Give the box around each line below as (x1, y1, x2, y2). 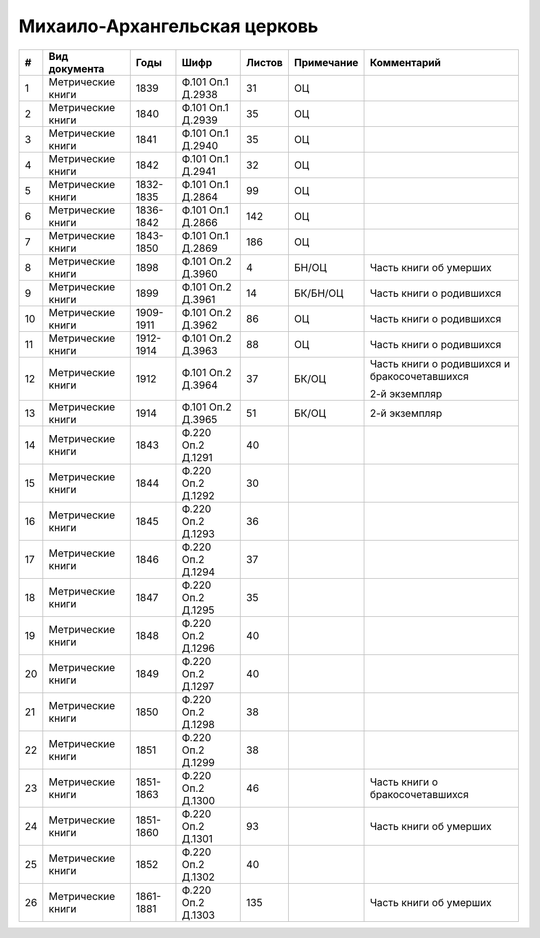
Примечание (293, 55, 359, 69)
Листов (246, 55, 284, 69)
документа (48, 61, 105, 75)
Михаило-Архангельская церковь (18, 15, 319, 37)
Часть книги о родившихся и (369, 356, 510, 370)
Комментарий (369, 55, 442, 69)
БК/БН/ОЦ (293, 286, 344, 300)
